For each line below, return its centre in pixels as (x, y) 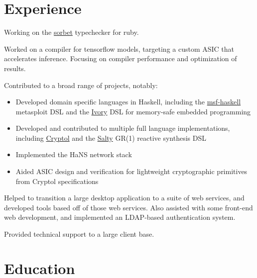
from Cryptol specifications (57, 181)
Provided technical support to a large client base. (79, 234)
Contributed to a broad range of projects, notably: (81, 85)
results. (15, 68)
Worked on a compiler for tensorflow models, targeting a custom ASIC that (119, 48)
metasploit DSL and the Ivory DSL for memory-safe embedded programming (133, 111)
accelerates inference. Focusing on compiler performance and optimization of (121, 58)
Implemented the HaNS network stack (74, 154)
